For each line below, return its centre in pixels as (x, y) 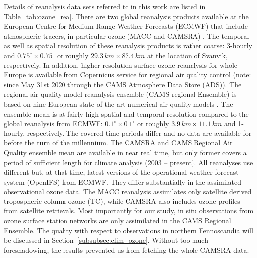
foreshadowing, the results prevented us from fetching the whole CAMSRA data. (127, 249)
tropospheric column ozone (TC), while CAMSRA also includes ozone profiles (122, 201)
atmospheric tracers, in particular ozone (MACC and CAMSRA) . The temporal (127, 35)
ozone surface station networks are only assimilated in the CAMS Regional (118, 221)
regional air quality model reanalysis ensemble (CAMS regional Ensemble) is (120, 94)
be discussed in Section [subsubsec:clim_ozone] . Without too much (106, 240)
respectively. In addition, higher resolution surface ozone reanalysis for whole (121, 65)
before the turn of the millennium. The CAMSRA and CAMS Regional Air (118, 143)
